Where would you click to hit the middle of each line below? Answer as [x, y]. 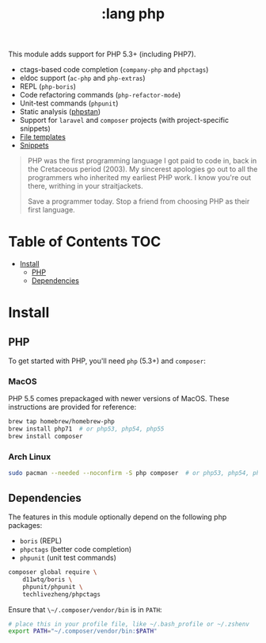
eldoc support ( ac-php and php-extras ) [82, 78]
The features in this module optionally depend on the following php [118, 517]
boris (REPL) [41, 541]
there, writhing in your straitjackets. [85, 186]
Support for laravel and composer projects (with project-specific [124, 121]
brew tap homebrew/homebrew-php [61, 422]
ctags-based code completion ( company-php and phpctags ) [114, 70]
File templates [42, 137]
